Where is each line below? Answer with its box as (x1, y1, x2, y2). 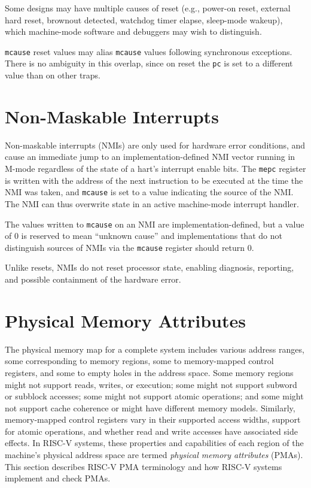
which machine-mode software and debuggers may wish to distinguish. (5, 25, 262, 38)
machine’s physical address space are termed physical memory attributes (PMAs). (5, 448, 303, 461)
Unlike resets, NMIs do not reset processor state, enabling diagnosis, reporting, (5, 261, 294, 274)
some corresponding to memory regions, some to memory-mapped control (5, 354, 274, 367)
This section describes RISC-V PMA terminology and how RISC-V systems (5, 460, 282, 472)
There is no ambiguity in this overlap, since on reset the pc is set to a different (5, 57, 293, 69)
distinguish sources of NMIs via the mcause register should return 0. (5, 241, 254, 253)
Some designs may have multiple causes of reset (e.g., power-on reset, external (5, 2, 291, 14)
